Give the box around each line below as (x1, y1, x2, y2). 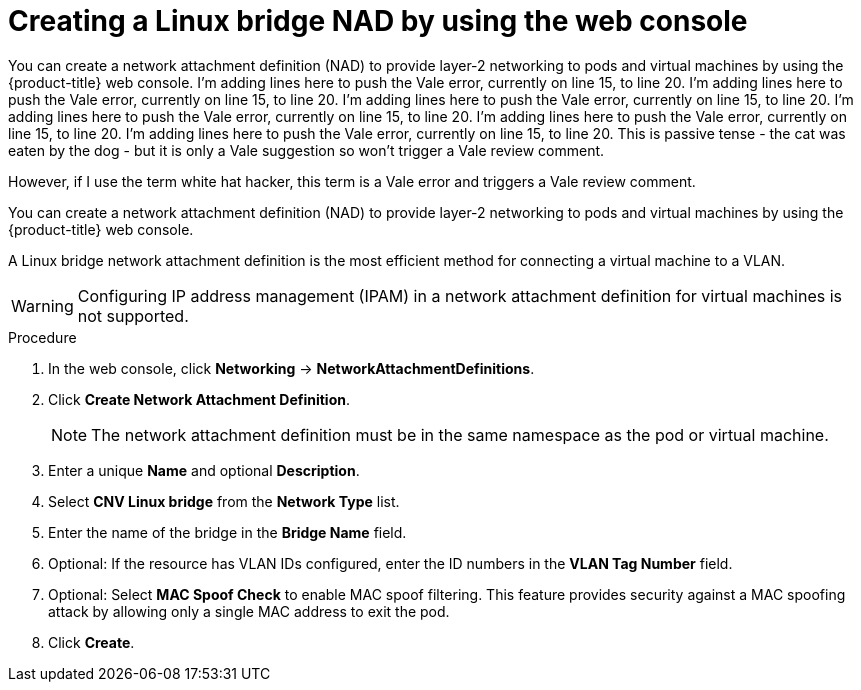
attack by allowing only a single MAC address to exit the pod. (48, 602, 450, 620)
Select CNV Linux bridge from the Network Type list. (48, 492, 400, 510)
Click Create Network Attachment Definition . (48, 390, 350, 408)
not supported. (77, 305, 189, 326)
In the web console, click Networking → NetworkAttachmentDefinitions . (48, 359, 535, 377)
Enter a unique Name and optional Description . (48, 461, 360, 479)
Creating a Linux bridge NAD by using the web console (8, 4, 748, 38)
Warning (11, 295, 74, 316)
